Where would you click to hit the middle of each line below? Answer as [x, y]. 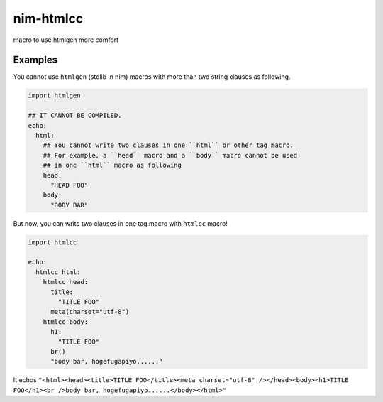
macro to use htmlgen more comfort [66, 40]
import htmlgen [54, 96]
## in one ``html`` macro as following [112, 165]
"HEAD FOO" [70, 185]
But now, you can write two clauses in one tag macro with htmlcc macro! [121, 223]
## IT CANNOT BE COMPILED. [75, 116]
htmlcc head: [66, 282]
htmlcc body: [66, 322]
